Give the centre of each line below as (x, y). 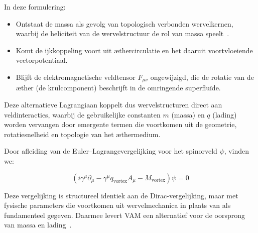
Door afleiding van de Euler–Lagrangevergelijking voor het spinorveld (111, 151)
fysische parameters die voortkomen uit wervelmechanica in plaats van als (117, 205)
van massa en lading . (38, 225)
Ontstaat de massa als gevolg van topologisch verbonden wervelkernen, (124, 23)
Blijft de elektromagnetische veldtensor (76, 77)
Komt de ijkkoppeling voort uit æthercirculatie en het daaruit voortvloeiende (134, 50)
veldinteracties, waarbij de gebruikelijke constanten (82, 114)
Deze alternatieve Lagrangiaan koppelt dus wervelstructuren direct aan (113, 105)
